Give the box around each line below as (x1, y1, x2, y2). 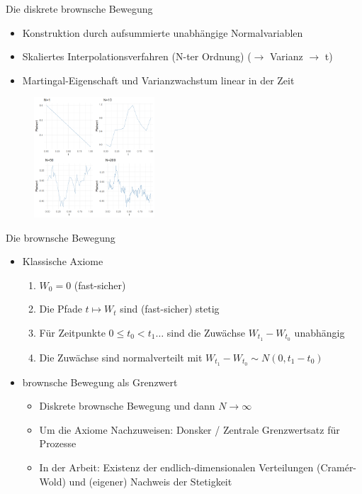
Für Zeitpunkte (39, 325, 106, 339)
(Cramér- (316, 460, 357, 475)
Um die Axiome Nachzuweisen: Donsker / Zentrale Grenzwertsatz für (39, 422, 340, 437)
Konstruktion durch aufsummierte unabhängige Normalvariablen (22, 25, 303, 40)
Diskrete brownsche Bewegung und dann (39, 398, 215, 413)
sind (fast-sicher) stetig (120, 301, 220, 316)
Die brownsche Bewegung (6, 230, 115, 245)
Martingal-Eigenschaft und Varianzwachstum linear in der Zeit (22, 72, 295, 87)
